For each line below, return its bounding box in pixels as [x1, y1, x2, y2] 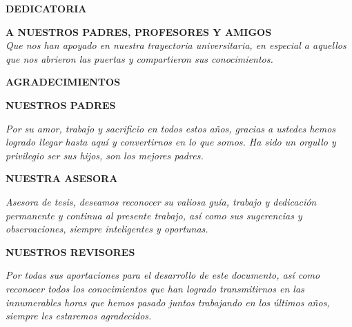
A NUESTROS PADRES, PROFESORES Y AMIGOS [6, 24, 272, 39]
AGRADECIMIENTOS [6, 75, 121, 89]
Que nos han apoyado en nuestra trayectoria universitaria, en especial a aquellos [6, 38, 346, 52]
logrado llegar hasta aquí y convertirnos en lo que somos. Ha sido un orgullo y [6, 135, 336, 149]
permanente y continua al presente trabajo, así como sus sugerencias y [6, 208, 302, 222]
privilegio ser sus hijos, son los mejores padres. [6, 148, 204, 162]
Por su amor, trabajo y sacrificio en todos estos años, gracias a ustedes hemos [6, 121, 336, 135]
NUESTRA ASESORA [6, 171, 118, 186]
